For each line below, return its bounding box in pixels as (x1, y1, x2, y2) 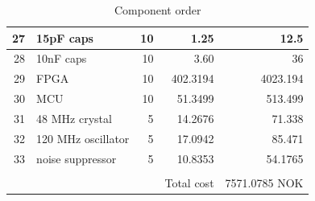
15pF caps (36, 29, 93, 46)
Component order (114, 2, 201, 18)
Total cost (164, 174, 214, 191)
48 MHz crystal (36, 109, 112, 126)
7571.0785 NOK (225, 174, 304, 191)
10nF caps (36, 50, 87, 67)
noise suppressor (36, 150, 117, 166)
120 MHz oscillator (36, 129, 130, 146)
